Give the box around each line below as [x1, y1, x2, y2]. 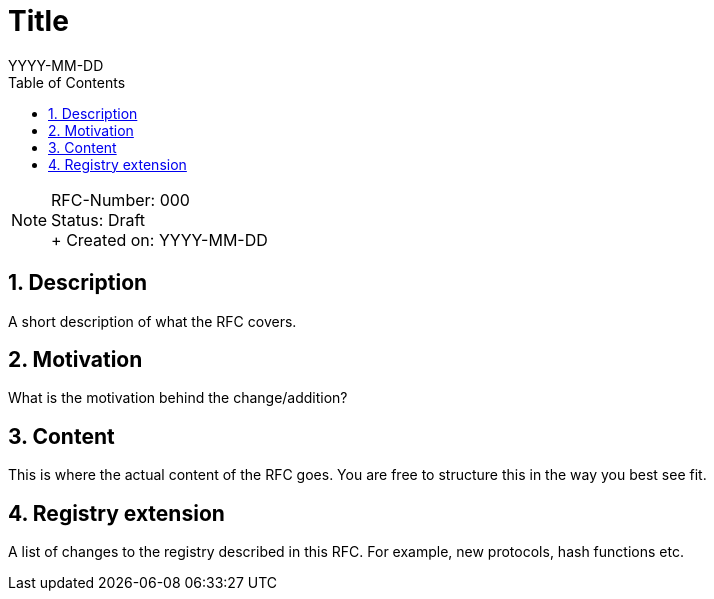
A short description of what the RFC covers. [8, 312, 297, 330]
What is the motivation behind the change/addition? [8, 389, 348, 407]
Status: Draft [51, 209, 146, 230]
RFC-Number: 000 [51, 189, 190, 210]
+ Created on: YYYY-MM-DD [51, 229, 268, 250]
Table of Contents [8, 73, 126, 91]
